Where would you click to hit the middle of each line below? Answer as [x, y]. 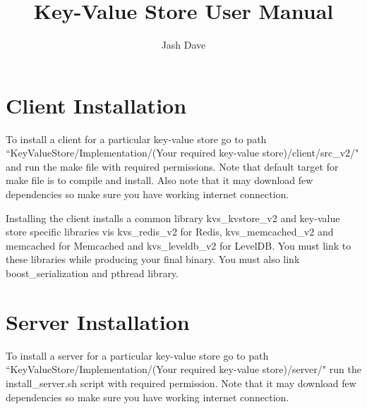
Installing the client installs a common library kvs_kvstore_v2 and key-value [173, 218]
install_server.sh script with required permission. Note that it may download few [181, 383]
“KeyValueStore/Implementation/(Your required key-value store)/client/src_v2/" [182, 153]
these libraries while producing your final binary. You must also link [153, 259]
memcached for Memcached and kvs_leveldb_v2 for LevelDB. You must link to [179, 245]
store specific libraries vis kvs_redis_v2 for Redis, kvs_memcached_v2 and [170, 232]
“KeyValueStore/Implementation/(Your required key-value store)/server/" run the [183, 369]
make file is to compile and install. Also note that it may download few [160, 180]
